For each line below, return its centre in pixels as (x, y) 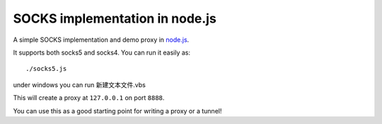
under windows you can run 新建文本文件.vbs (80, 84)
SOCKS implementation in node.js (115, 18)
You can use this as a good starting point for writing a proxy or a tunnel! (117, 111)
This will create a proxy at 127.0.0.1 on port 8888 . (89, 98)
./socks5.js (46, 69)
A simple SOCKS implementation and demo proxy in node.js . (101, 40)
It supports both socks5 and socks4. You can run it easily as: (102, 52)
